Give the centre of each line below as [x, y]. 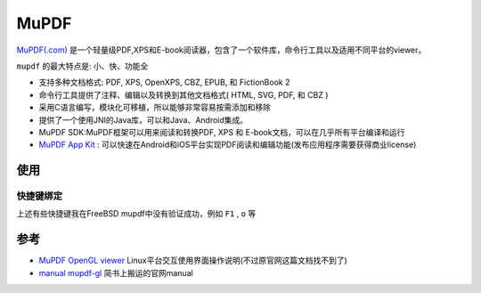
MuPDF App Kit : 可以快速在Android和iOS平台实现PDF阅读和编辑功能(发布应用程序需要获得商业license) [228, 145]
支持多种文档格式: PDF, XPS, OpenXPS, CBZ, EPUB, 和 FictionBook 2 [164, 82]
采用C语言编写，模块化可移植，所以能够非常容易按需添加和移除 [155, 108]
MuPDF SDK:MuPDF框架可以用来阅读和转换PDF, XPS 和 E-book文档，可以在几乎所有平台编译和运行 [222, 132]
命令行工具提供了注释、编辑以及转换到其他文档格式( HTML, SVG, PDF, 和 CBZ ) [183, 94]
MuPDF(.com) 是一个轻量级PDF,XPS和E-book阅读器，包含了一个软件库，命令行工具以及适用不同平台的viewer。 [221, 50]
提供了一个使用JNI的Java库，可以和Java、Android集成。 [143, 119]
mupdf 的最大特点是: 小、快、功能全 [82, 66]
